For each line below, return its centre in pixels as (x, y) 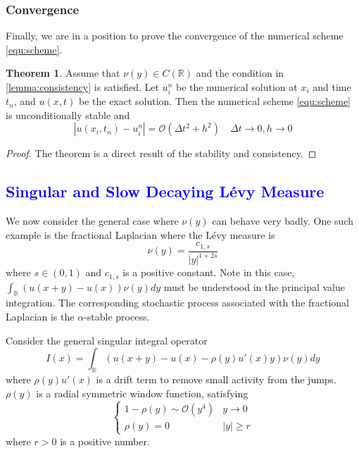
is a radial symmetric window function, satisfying (142, 393)
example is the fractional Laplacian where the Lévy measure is (140, 234)
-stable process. (117, 316)
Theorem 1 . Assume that (63, 73)
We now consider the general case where (92, 221)
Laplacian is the (40, 316)
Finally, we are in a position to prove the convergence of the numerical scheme (175, 36)
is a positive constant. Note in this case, (209, 272)
